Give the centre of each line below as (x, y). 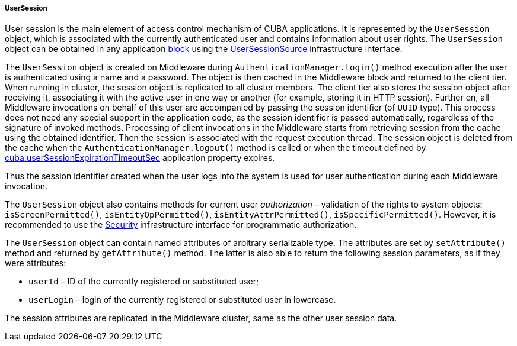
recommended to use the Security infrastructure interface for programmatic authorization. (181, 225)
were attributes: (36, 263)
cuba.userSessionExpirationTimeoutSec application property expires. (140, 158)
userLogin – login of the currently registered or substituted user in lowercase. (182, 300)
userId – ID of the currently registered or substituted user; (144, 282)
